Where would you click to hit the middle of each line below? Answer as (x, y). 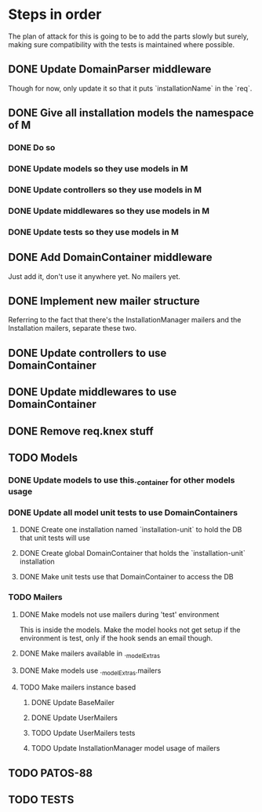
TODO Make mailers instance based (78, 687)
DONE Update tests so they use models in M (93, 232)
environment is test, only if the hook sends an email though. (116, 637)
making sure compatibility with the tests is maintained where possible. (122, 44)
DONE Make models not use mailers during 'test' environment (119, 614)
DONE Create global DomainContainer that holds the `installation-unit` (132, 553)
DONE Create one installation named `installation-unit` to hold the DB (131, 530)
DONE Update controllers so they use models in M (105, 189)
